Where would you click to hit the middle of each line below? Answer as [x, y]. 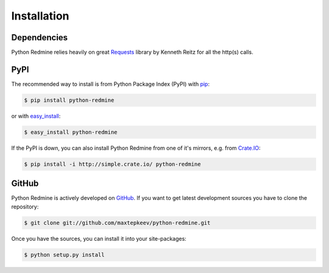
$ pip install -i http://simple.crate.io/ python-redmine [112, 164]
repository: [25, 207]
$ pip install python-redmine [69, 100]
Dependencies [40, 37]
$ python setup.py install [64, 255]
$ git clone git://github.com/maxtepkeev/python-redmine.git [117, 223]
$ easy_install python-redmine [71, 132]
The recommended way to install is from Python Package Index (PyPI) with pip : [111, 84]
